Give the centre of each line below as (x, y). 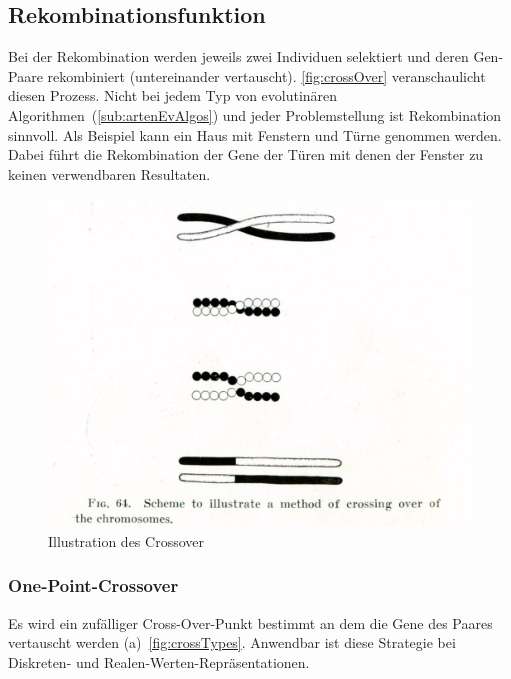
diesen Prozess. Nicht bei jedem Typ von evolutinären (173, 95)
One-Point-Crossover (93, 585)
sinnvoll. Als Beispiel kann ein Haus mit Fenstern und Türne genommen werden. (255, 134)
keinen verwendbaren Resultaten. (109, 173)
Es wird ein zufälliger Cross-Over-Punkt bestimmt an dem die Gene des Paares (250, 622)
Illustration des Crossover (126, 540)
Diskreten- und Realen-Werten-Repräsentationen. (159, 661)
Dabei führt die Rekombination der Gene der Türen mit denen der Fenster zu (246, 154)
